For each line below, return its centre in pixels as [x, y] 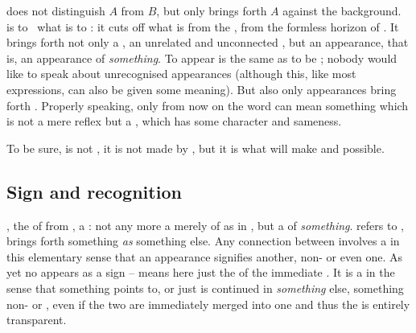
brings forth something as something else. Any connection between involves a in [203, 241]
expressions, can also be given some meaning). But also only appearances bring [202, 89]
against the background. [342, 10]
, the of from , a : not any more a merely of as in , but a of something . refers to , [205, 225]
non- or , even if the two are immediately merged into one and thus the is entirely [208, 304]
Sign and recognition [94, 191]
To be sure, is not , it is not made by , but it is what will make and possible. [196, 148]
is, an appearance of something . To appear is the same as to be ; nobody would [202, 58]
